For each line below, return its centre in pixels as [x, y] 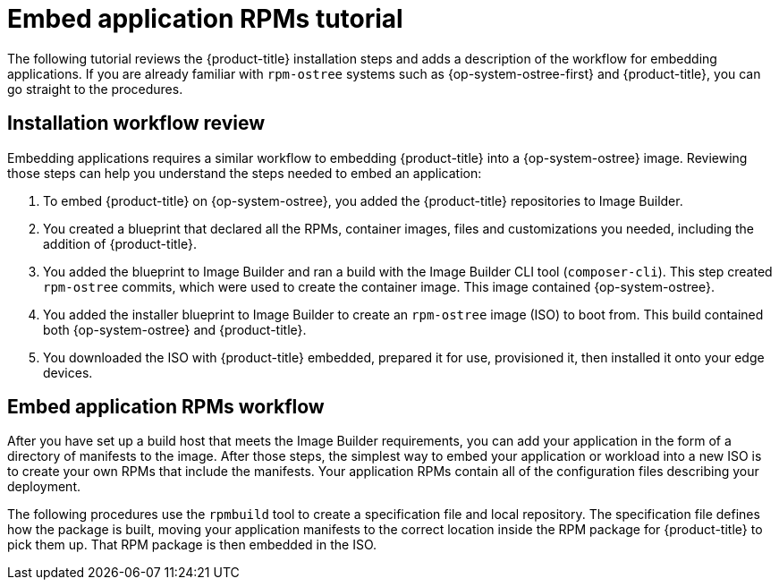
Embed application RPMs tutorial [205, 19]
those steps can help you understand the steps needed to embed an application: [245, 173]
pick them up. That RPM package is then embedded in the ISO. [192, 545]
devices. [68, 372]
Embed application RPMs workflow [166, 407]
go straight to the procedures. [95, 89]
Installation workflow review [136, 123]
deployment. [44, 487]
